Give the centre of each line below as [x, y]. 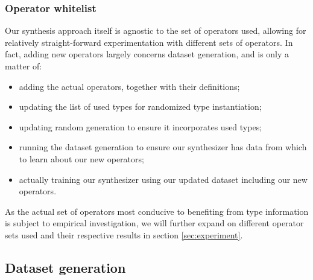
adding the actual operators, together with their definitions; [129, 86]
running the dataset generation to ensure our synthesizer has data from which [163, 147]
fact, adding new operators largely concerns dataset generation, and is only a [147, 54]
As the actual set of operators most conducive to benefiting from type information [157, 211]
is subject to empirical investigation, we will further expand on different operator [154, 223]
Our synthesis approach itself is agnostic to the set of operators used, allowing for [156, 30]
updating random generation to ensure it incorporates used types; [141, 126]
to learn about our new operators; [81, 158]
